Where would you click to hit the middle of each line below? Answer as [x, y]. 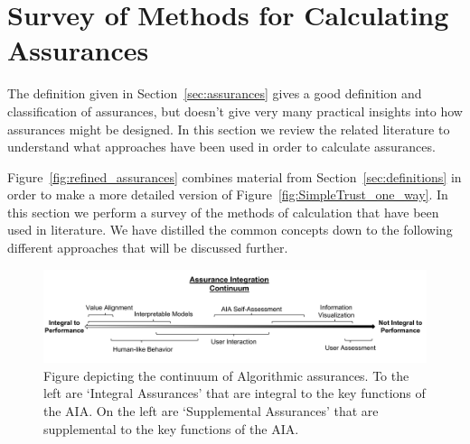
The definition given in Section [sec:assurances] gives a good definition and [215, 93]
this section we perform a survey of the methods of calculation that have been [223, 212]
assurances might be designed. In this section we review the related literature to [229, 129]
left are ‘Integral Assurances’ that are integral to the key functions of [235, 393]
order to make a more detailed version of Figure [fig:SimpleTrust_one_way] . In [228, 194]
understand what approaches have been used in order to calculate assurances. [221, 147]
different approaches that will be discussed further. [148, 248]
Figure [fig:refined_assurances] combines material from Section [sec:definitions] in [235, 176]
